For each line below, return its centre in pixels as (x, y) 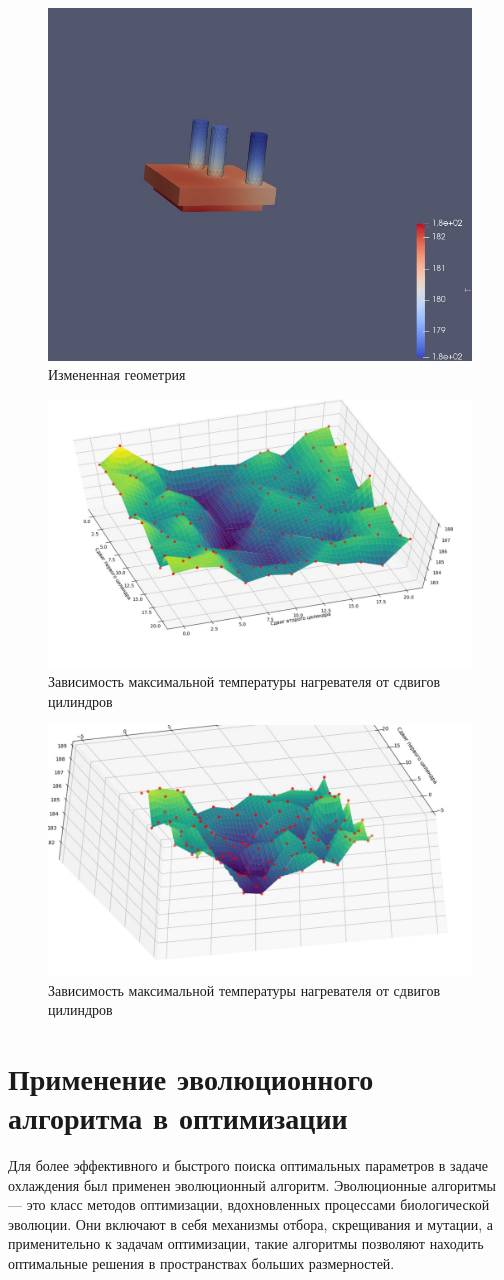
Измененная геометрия (117, 374)
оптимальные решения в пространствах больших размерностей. (201, 1263)
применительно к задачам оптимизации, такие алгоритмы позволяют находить (246, 1243)
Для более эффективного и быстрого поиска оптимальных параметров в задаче (248, 1165)
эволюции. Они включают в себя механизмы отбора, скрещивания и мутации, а (250, 1223)
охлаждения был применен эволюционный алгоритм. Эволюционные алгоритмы (252, 1184)
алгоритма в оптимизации (178, 1117)
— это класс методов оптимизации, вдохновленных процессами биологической (249, 1204)
